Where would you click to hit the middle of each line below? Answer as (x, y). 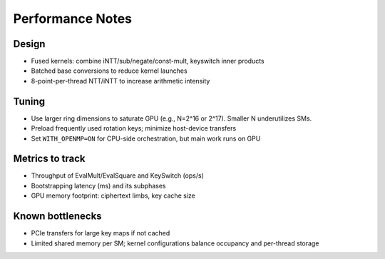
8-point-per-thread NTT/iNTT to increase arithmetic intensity (120, 81)
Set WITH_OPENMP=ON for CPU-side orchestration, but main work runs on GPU (146, 138)
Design (29, 44)
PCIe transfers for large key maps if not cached (101, 233)
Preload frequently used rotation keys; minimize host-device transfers (134, 128)
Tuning (29, 101)
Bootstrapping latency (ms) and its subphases (98, 186)
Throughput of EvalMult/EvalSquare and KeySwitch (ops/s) (118, 176)
